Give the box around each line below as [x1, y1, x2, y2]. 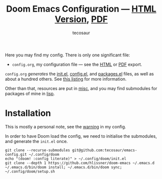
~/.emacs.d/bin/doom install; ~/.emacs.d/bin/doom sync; [5, 164, 122, 170]
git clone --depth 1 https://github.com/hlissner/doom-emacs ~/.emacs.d [5, 161, 155, 165]
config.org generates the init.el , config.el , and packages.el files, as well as [5, 71, 154, 76]
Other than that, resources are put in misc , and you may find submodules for [5, 85, 157, 91]
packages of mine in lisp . [5, 90, 55, 96]
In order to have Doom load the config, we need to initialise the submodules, [5, 133, 157, 139]
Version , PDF [55, 14, 108, 25]
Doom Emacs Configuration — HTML [6, 3, 157, 15]
